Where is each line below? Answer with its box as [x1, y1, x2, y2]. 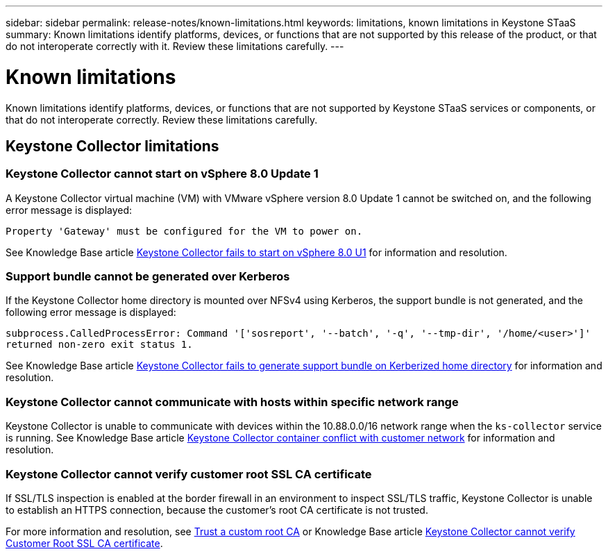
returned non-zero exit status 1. [6, 339, 193, 351]
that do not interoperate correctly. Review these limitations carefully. [6, 113, 318, 126]
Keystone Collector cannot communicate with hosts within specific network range [6, 394, 459, 409]
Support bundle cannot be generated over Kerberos [6, 269, 290, 284]
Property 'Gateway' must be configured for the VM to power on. [6, 225, 363, 237]
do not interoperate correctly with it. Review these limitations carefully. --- [6, 40, 344, 52]
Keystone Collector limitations [6, 137, 219, 155]
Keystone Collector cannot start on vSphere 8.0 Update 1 [6, 167, 319, 181]
